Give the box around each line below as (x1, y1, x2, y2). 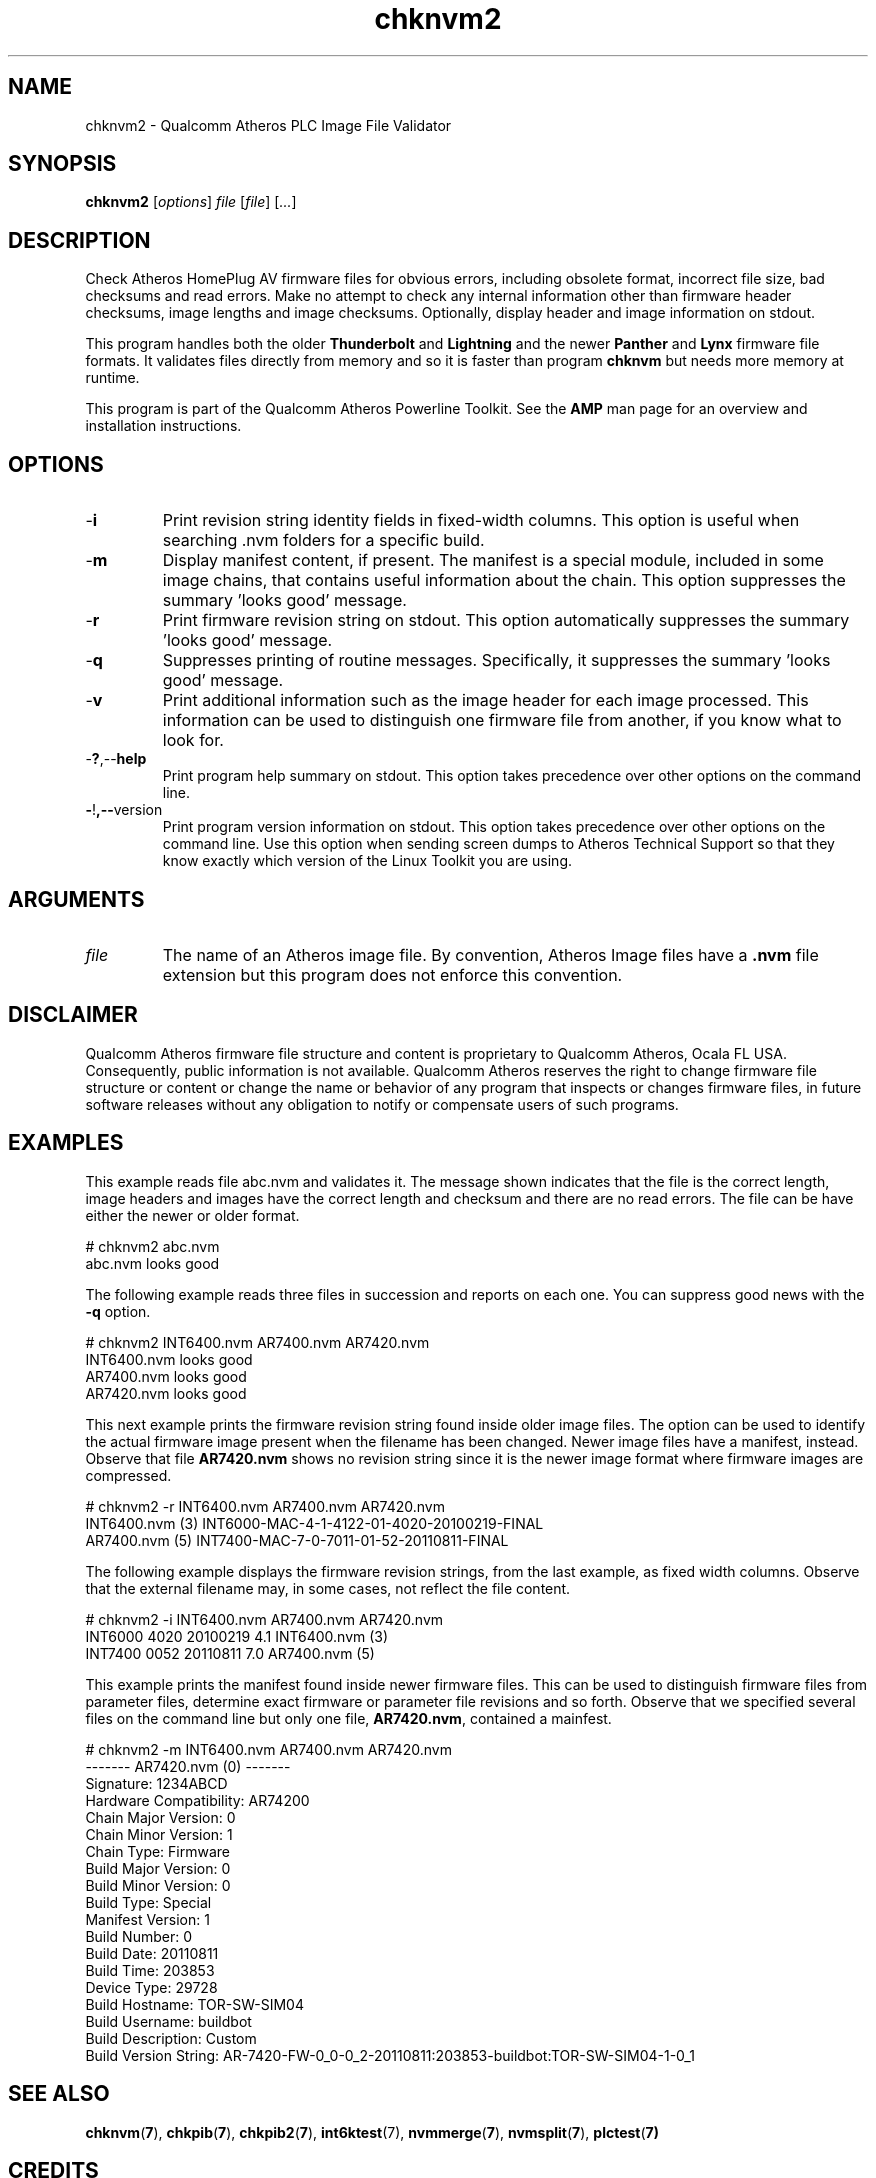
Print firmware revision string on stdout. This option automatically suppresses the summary (162, 610, 850, 631)
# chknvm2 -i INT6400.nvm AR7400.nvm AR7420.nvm (85, 1610, 444, 1628)
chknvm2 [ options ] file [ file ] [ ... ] (85, 193, 297, 211)
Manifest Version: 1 (85, 1910, 210, 1928)
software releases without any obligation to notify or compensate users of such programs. (85, 1095, 679, 1113)
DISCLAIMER (8, 1002, 138, 1028)
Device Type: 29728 (85, 1978, 218, 1996)
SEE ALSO (8, 2081, 110, 2107)
